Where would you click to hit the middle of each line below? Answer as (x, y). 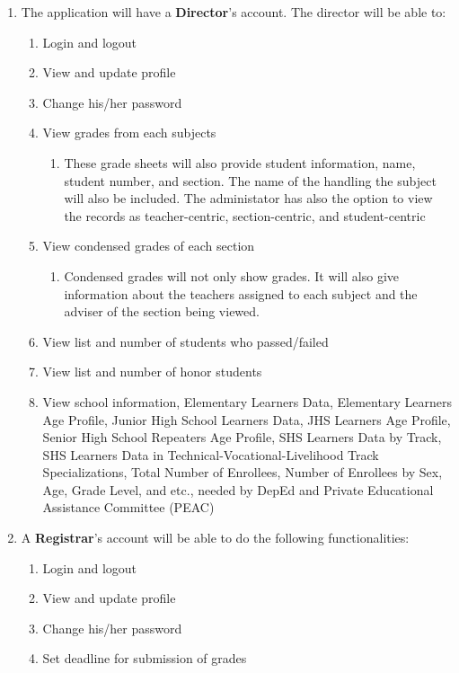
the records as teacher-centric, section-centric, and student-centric (245, 215)
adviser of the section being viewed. (162, 311)
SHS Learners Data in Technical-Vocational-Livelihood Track (211, 454)
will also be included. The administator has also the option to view (248, 198)
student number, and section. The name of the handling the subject (250, 180)
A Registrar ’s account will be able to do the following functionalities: (215, 538)
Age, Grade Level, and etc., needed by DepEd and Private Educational (238, 489)
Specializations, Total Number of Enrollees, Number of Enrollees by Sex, (243, 472)
